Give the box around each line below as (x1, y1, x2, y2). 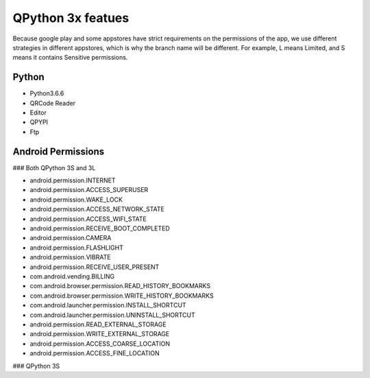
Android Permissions (12, 145, 105, 157)
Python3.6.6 (29, 89, 64, 97)
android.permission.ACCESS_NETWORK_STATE (29, 205, 164, 213)
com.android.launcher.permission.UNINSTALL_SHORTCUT (29, 311, 195, 319)
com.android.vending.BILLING (29, 272, 115, 281)
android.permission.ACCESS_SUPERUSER (29, 186, 149, 194)
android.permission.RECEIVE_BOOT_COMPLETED (29, 224, 171, 233)
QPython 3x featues (12, 10, 129, 25)
